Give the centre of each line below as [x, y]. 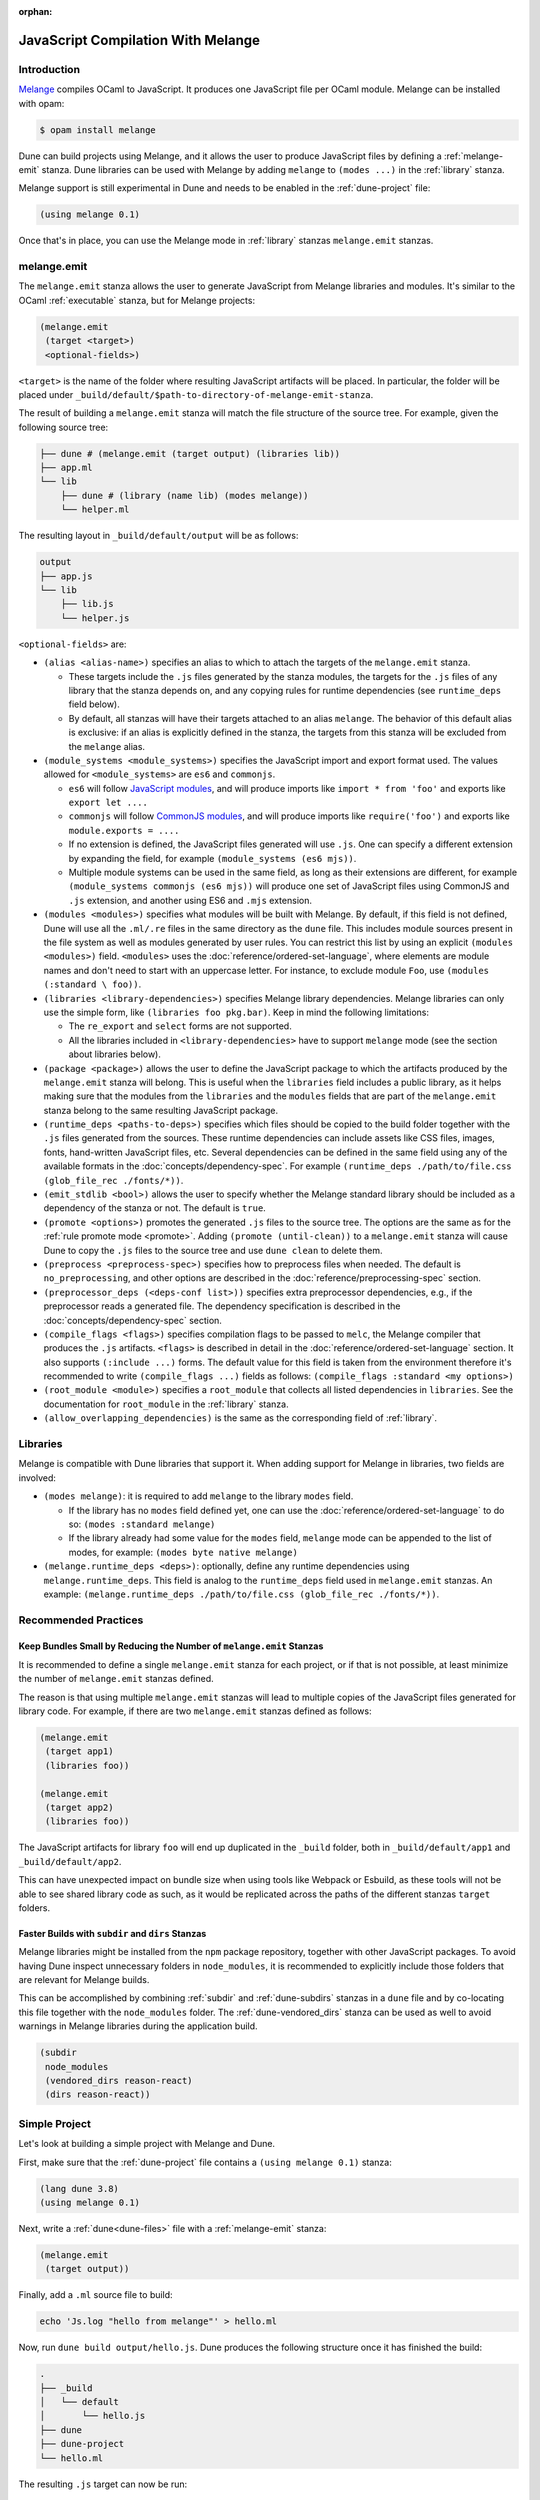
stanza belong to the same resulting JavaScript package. [161, 1110]
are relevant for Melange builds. [84, 1980]
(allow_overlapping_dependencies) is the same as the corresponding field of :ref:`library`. [240, 1418]
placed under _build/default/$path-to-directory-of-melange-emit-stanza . [196, 394]
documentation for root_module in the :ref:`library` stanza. [166, 1404]
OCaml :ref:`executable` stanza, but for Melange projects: [136, 300]
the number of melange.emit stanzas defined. [116, 1679]
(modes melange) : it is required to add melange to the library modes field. [198, 1496]
